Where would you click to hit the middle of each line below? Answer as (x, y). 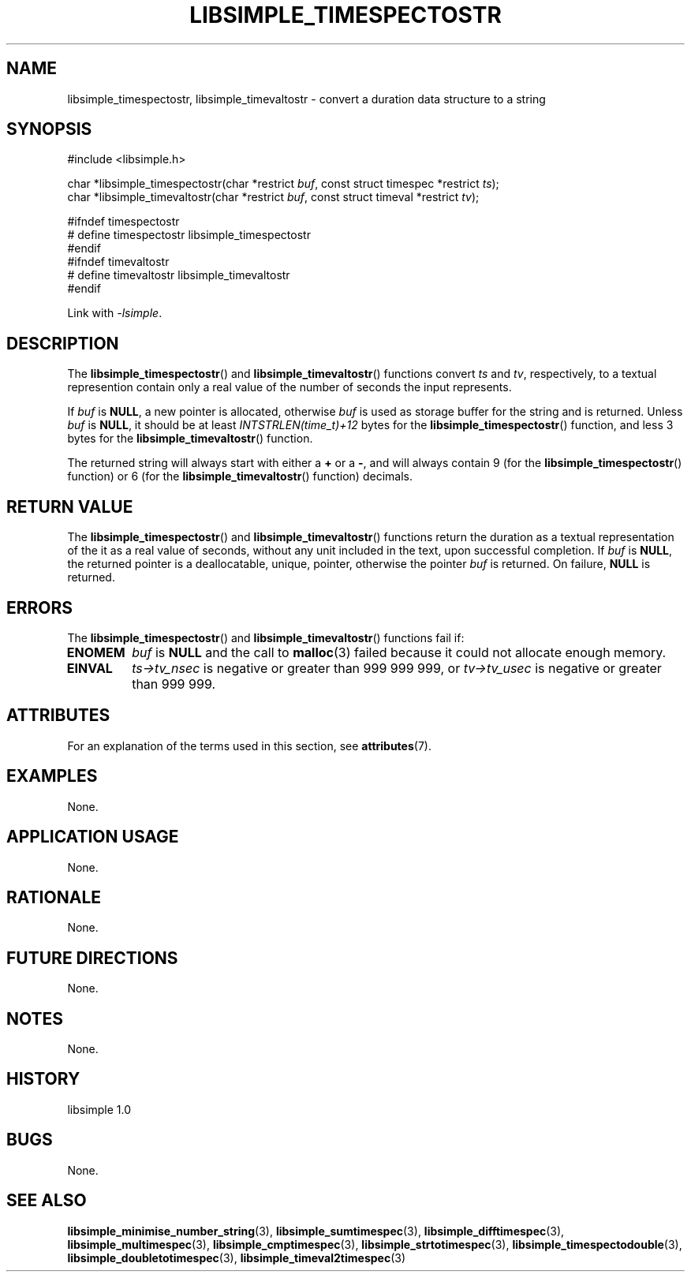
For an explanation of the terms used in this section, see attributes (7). (249, 745)
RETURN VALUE (70, 506)
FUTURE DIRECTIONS (92, 958)
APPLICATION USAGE (93, 837)
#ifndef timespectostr (123, 222)
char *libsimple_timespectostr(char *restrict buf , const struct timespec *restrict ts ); (283, 184)
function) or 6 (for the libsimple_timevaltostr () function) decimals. (240, 476)
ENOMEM (96, 652)
